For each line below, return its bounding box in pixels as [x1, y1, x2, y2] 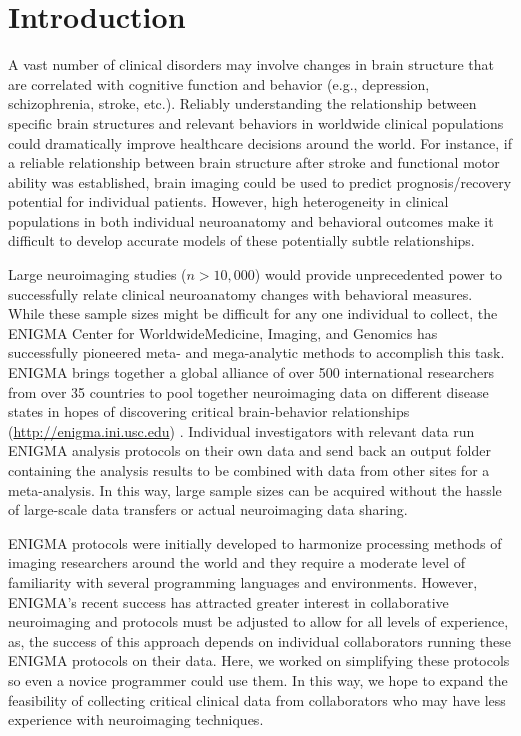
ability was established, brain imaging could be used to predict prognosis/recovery [8, 171, 512, 192]
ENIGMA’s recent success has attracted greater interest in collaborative [8, 591, 449, 612]
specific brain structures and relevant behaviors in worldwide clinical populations [8, 112, 504, 133]
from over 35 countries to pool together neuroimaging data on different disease [8, 381, 489, 402]
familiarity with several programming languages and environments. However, [8, 571, 478, 592]
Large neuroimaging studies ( [8, 264, 187, 285]
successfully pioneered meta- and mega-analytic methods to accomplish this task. [8, 342, 505, 363]
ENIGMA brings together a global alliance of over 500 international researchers [8, 362, 495, 383]
